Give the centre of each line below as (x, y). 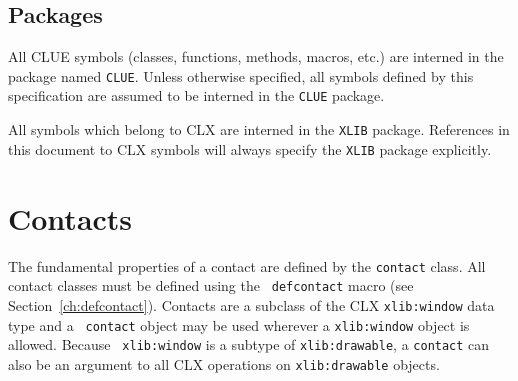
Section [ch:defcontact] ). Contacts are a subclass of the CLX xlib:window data (251, 304)
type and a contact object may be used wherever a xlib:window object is (239, 324)
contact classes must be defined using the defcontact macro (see (211, 285)
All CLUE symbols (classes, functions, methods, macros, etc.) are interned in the (256, 56)
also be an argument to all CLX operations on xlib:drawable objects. (224, 363)
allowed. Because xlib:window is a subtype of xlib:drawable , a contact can (249, 344)
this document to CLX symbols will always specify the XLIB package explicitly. (250, 148)
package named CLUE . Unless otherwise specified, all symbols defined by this (241, 75)
